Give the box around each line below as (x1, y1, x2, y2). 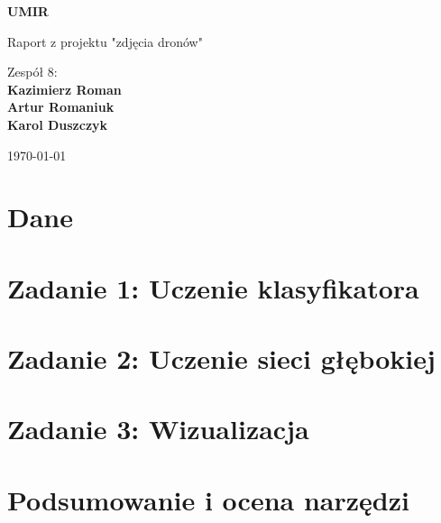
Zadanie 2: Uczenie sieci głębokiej (7, 340, 436, 377)
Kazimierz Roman (7, 79, 122, 98)
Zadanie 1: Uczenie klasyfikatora (7, 269, 419, 306)
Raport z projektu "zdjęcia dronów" (7, 32, 203, 50)
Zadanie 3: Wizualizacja (7, 410, 309, 447)
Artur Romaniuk (7, 97, 115, 116)
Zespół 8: (7, 62, 58, 81)
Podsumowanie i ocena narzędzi (7, 481, 409, 518)
